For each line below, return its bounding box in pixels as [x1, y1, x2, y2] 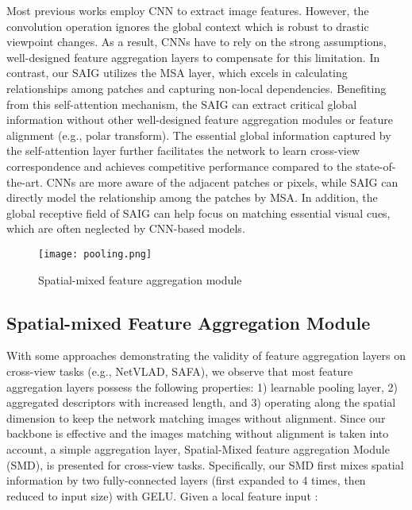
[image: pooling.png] [38, 248, 152, 260]
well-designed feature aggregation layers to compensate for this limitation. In [6, 48, 380, 65]
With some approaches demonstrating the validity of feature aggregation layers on [6, 347, 406, 364]
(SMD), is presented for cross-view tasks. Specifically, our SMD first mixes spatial [6, 456, 404, 473]
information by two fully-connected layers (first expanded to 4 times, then [6, 472, 366, 489]
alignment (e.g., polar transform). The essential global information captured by [6, 126, 391, 143]
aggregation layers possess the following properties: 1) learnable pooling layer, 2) [6, 378, 399, 395]
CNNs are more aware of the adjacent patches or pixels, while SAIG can [46, 173, 399, 190]
